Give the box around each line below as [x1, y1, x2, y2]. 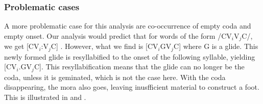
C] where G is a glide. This [174, 41, 258, 51]
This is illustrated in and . [4, 91, 86, 102]
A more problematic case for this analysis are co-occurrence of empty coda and [4, 20, 251, 31]
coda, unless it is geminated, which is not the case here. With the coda [4, 71, 226, 82]
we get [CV [4, 41, 39, 51]
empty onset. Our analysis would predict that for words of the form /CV [4, 30, 232, 41]
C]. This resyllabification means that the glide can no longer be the [34, 61, 245, 72]
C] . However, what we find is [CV [51, 41, 158, 51]
